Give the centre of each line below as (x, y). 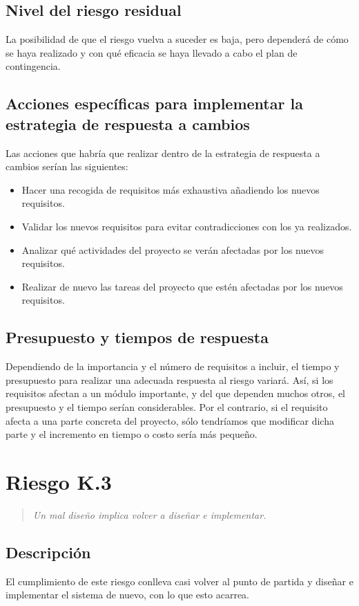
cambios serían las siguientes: (67, 166)
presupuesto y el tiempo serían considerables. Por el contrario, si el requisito (167, 406)
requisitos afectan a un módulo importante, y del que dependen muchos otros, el (175, 393)
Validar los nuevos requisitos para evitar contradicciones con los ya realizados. (187, 226)
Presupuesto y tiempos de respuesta (137, 337)
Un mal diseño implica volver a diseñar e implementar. (149, 514)
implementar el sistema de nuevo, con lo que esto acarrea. (128, 595)
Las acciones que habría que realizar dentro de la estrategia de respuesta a (163, 153)
